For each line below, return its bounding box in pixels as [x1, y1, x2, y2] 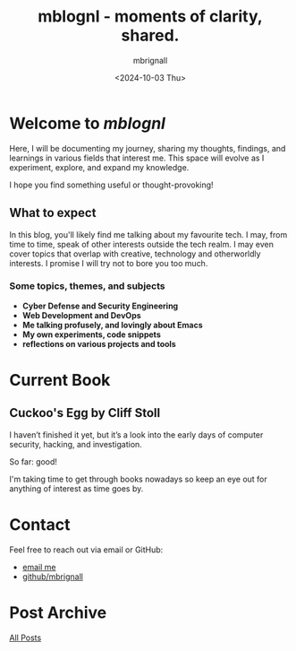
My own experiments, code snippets [21, 329, 161, 340]
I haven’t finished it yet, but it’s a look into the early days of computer [9, 429, 264, 440]
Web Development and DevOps [21, 309, 141, 320]
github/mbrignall [21, 571, 83, 582]
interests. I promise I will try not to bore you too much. [9, 257, 208, 268]
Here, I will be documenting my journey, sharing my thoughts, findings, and [9, 143, 286, 153]
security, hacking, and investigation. [9, 438, 143, 449]
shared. [121, 25, 180, 46]
